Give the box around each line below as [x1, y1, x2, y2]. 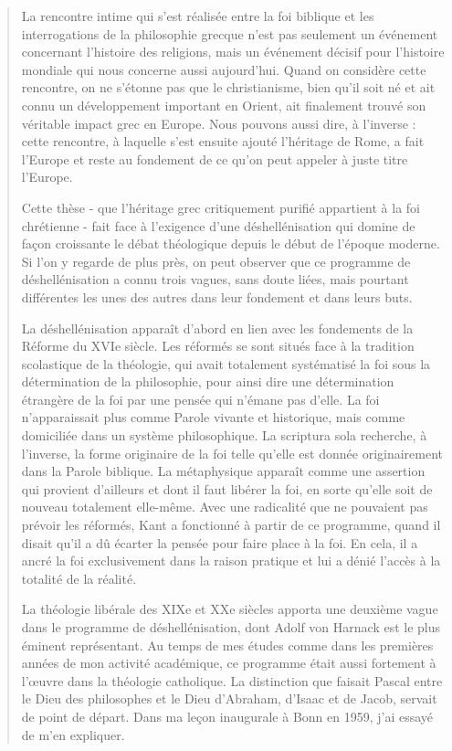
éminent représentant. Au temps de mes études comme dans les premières [21, 635, 434, 654]
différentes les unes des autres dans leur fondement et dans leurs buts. [21, 287, 413, 306]
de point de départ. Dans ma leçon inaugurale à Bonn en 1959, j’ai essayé [21, 706, 434, 725]
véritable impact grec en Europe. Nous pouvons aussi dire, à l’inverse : [21, 113, 416, 132]
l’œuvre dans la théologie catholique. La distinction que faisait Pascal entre [21, 671, 443, 690]
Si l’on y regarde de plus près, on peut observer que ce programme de [21, 251, 411, 270]
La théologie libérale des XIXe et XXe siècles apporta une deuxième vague [21, 599, 438, 619]
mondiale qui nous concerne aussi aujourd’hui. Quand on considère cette [21, 59, 426, 79]
